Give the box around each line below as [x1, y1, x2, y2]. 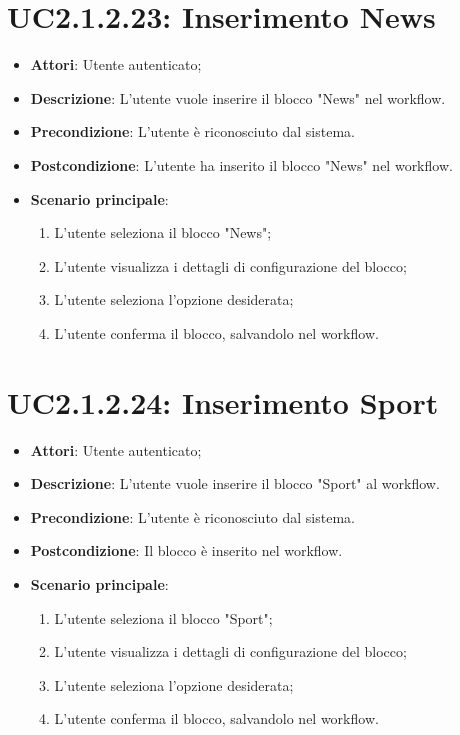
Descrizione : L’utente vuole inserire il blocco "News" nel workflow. [30, 87, 446, 108]
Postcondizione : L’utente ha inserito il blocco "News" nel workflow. [30, 154, 453, 175]
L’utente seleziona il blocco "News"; [54, 222, 272, 243]
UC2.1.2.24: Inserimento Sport [7, 381, 439, 422]
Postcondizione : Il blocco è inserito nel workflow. [30, 540, 343, 561]
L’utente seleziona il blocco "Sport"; [54, 607, 273, 628]
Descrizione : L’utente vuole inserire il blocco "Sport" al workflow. [30, 473, 440, 494]
